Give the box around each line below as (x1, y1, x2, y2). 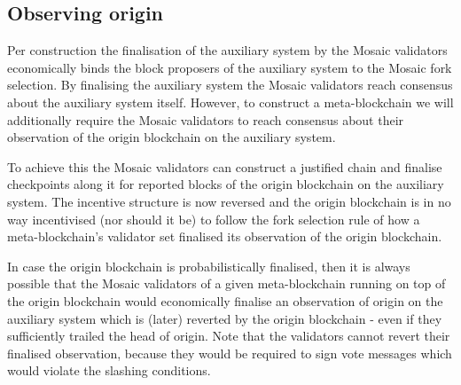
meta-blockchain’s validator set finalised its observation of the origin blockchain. (7, 227, 442, 246)
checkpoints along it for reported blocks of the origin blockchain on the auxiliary (7, 175, 444, 193)
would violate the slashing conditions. (7, 361, 211, 380)
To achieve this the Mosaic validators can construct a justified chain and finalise (7, 157, 442, 176)
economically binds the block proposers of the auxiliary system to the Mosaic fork (7, 58, 452, 76)
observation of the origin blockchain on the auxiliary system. (7, 128, 336, 146)
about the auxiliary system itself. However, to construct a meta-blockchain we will (7, 92, 454, 111)
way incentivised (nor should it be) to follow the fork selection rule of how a (7, 209, 420, 228)
